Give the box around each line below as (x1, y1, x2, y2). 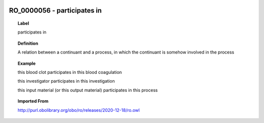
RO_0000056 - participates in (9, 6, 102, 15)
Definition (18, 40, 39, 46)
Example (18, 60, 36, 66)
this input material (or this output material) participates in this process (18, 87, 158, 93)
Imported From (18, 98, 49, 104)
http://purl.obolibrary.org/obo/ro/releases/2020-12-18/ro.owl (18, 107, 140, 113)
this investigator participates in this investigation (18, 78, 115, 84)
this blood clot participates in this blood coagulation (18, 69, 122, 75)
